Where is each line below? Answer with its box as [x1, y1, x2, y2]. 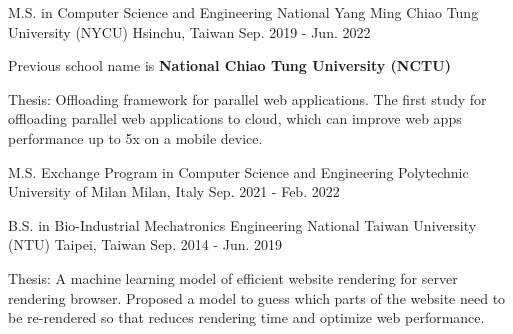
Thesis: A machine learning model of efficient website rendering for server [8, 267, 458, 288]
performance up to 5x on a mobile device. [8, 127, 263, 148]
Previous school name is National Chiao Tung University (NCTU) [8, 55, 451, 76]
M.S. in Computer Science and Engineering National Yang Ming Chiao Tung [8, 2, 479, 22]
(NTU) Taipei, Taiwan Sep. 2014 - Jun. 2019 [8, 234, 283, 255]
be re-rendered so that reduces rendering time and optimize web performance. [8, 307, 485, 328]
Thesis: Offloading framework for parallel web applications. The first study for [8, 88, 487, 109]
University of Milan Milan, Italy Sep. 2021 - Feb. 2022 [8, 181, 340, 202]
